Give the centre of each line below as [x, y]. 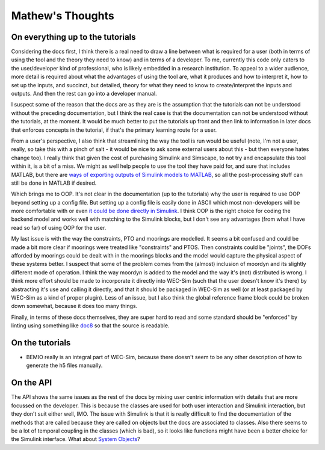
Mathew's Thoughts [63, 16]
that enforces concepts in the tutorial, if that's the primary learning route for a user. [114, 130]
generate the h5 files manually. [64, 365]
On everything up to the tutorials [73, 37]
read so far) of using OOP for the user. [59, 227]
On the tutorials [41, 343]
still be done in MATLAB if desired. [54, 183]
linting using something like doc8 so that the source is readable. [90, 325]
